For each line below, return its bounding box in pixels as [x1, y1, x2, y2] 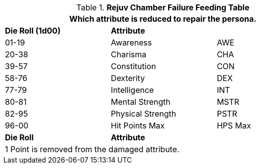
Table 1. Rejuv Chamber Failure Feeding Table [76, 2, 250, 12]
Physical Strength [111, 109, 176, 119]
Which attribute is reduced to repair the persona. [69, 14, 257, 24]
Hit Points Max [111, 121, 165, 130]
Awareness [111, 38, 152, 47]
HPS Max [217, 121, 251, 130]
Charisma [111, 49, 146, 59]
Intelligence [111, 85, 154, 95]
